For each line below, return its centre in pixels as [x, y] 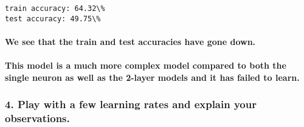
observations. [37, 118]
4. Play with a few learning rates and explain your [131, 104]
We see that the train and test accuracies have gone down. [130, 41]
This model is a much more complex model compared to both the [146, 65]
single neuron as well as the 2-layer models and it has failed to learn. [152, 77]
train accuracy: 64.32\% [55, 9]
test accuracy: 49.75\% [53, 19]
